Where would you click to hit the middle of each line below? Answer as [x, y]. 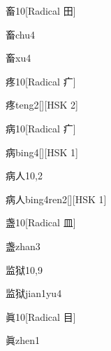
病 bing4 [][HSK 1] [42, 152]
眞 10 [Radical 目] [41, 316]
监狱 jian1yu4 [34, 293]
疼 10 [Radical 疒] [41, 81]
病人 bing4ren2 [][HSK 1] [56, 199]
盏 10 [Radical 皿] [41, 222]
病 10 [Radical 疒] [41, 128]
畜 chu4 [20, 34]
